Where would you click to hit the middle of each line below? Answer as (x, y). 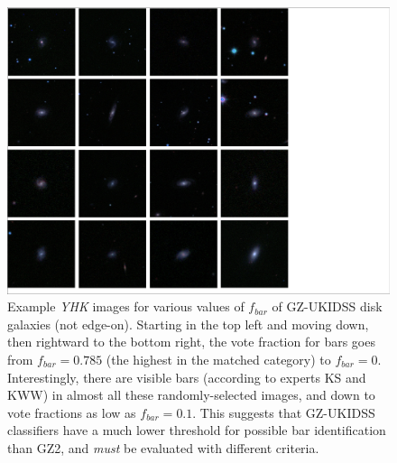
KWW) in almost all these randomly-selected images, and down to (191, 395)
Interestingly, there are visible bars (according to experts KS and (187, 377)
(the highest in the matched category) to (218, 359)
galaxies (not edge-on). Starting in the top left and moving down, (188, 324)
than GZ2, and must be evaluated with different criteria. (163, 447)
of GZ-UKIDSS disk (327, 306)
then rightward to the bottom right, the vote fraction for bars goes (191, 342)
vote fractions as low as (72, 412)
